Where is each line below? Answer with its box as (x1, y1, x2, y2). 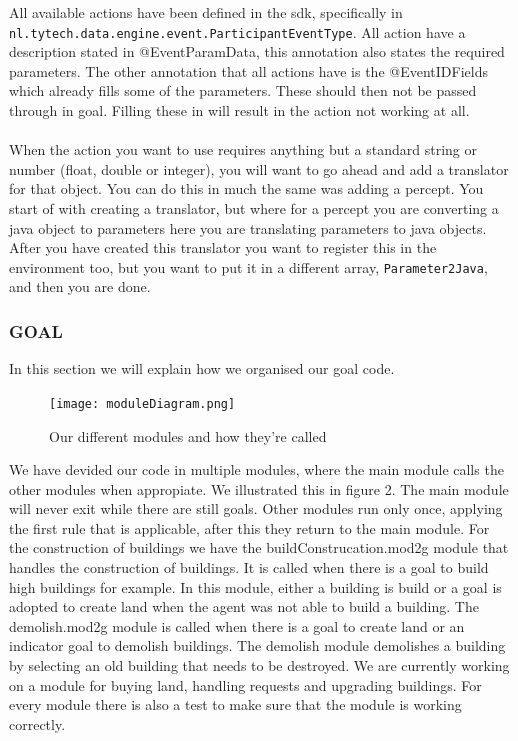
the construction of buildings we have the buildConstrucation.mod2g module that (9, 537, 509, 558)
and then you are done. (9, 276, 151, 297)
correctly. (9, 713, 66, 734)
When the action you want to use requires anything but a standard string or (9, 139, 477, 160)
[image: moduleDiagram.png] (49, 396, 236, 411)
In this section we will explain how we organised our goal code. (9, 358, 395, 379)
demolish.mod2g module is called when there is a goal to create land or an (9, 615, 465, 636)
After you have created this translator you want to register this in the (9, 237, 437, 258)
